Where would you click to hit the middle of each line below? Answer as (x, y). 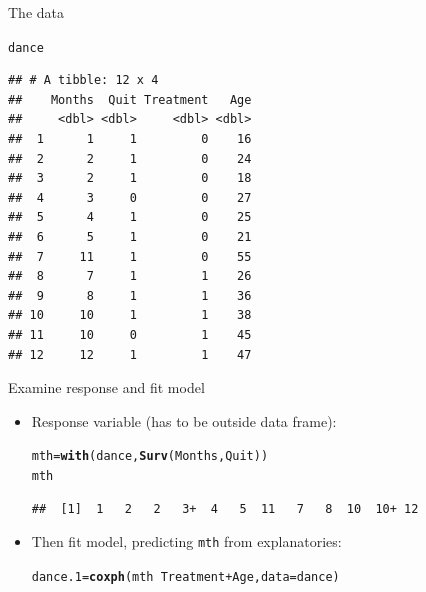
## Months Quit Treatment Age (130, 99)
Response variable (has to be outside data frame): (184, 420)
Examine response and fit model (106, 387)
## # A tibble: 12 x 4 (83, 80)
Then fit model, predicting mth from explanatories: (186, 541)
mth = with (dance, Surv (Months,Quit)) (150, 456)
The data (36, 12)
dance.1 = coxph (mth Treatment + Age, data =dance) (185, 576)
